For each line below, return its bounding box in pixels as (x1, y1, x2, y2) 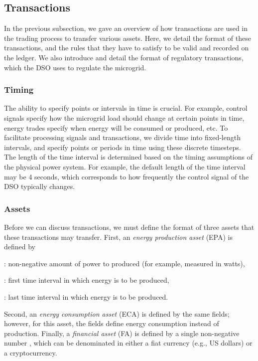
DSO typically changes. (4, 181, 75, 191)
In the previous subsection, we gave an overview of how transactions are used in (4, 23, 248, 33)
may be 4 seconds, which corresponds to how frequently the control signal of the (4, 171, 249, 181)
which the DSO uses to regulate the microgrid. (4, 62, 146, 72)
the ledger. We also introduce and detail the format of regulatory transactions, (4, 52, 244, 62)
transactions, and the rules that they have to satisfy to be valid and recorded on (4, 42, 249, 53)
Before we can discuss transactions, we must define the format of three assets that (4, 221, 255, 232)
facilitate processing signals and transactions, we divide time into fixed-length (4, 132, 241, 143)
